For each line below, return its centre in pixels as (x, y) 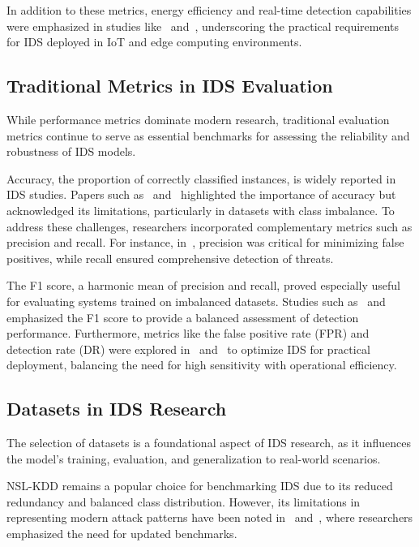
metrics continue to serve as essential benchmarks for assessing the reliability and (208, 135)
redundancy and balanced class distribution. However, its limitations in (184, 501)
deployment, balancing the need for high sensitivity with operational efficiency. (202, 365)
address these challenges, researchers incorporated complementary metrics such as (209, 226)
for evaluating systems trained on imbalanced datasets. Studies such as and (196, 301)
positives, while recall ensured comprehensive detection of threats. (170, 258)
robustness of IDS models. (71, 151)
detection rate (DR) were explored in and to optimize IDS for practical (188, 349)
